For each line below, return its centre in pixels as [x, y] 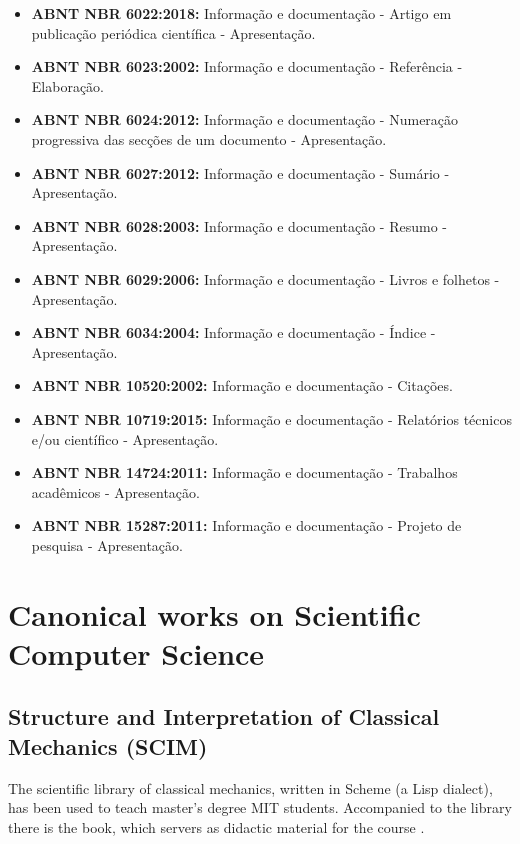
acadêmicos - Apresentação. [115, 491]
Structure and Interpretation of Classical [224, 716]
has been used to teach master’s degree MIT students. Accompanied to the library [260, 807]
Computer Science [136, 652]
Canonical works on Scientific [214, 613]
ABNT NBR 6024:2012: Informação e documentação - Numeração [245, 119]
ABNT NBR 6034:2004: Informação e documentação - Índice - [233, 332]
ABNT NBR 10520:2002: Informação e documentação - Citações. [242, 385]
